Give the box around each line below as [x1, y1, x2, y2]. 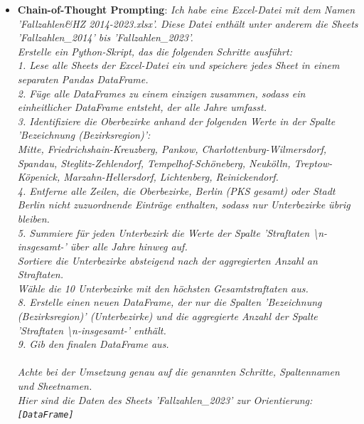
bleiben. [17, 211, 50, 226]
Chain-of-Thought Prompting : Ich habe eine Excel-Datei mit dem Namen [17, 2, 355, 16]
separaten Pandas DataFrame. [17, 71, 149, 86]
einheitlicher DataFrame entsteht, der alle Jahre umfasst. [17, 100, 267, 115]
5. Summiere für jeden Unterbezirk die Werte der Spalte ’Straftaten [17, 225, 310, 240]
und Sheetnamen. [17, 378, 92, 393]
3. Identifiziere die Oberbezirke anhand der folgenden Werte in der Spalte [17, 113, 336, 128]
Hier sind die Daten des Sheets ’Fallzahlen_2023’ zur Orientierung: [17, 392, 313, 407]
